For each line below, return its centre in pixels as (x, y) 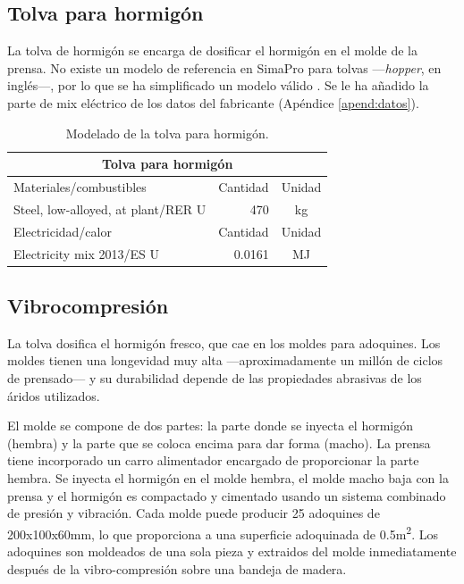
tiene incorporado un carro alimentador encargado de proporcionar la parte (213, 460)
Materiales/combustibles (80, 187)
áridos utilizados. (54, 395)
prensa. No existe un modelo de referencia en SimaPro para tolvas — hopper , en (224, 67)
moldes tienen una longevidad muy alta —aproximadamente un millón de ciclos (225, 360)
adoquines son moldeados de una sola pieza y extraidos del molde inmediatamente (232, 551)
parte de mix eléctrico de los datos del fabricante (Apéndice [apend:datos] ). (213, 102)
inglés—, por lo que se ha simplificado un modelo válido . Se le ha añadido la (218, 85)
